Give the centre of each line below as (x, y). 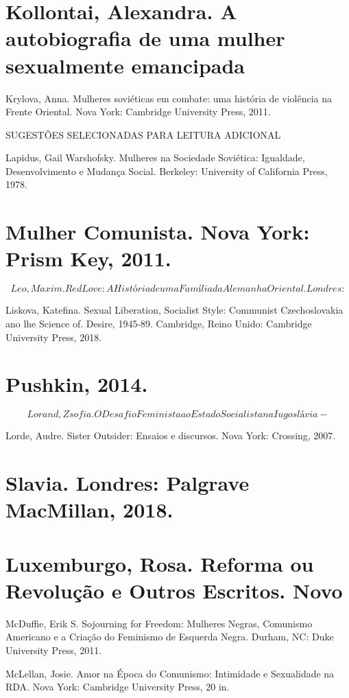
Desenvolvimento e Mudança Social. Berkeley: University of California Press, (167, 171)
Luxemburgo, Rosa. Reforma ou (160, 563)
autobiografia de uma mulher (145, 38)
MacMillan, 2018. (89, 510)
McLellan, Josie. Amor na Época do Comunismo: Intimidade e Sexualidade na (170, 673)
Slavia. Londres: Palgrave (128, 483)
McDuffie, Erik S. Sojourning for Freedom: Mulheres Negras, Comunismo (159, 623)
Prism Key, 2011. (88, 258)
